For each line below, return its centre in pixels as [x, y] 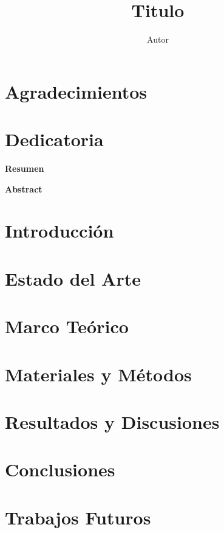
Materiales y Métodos [98, 374]
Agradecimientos [76, 91]
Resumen [25, 168]
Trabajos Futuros [78, 517]
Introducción [59, 231]
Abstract [24, 189]
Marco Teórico [67, 326]
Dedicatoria [54, 139]
